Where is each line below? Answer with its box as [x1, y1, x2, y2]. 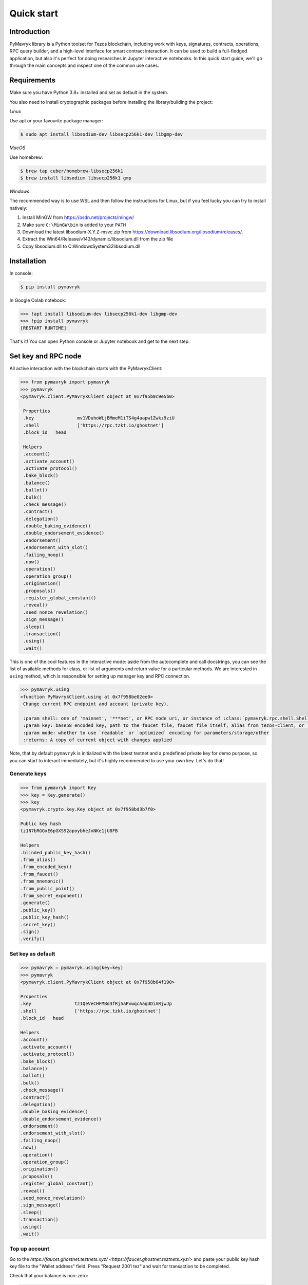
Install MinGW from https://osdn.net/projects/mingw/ [22, 214, 134, 221]
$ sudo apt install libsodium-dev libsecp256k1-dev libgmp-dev [20, 132, 183, 137]
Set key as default [9, 950, 55, 957]
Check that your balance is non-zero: [9, 1273, 88, 1279]
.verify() [20, 936, 45, 942]
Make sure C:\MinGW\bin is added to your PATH [22, 222, 126, 228]
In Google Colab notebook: [9, 297, 67, 303]
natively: [9, 205, 28, 211]
